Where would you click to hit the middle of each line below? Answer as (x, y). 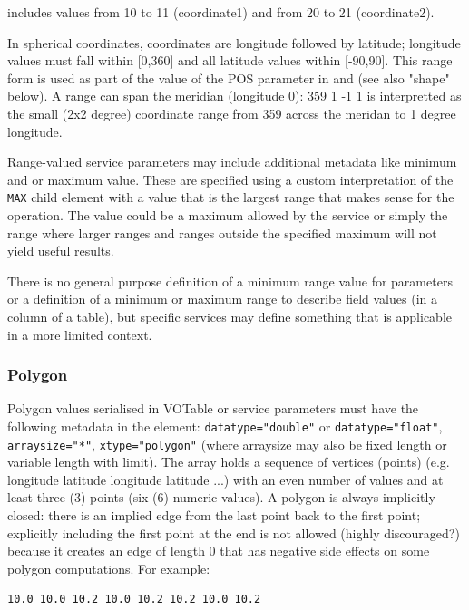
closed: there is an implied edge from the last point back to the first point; (214, 515)
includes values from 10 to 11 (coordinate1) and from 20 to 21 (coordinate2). (221, 12)
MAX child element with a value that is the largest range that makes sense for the (231, 197)
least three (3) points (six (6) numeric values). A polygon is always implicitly (221, 497)
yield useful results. (61, 251)
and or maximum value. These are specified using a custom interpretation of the (230, 179)
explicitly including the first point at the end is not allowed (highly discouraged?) (234, 533)
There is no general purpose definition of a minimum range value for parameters (230, 281)
